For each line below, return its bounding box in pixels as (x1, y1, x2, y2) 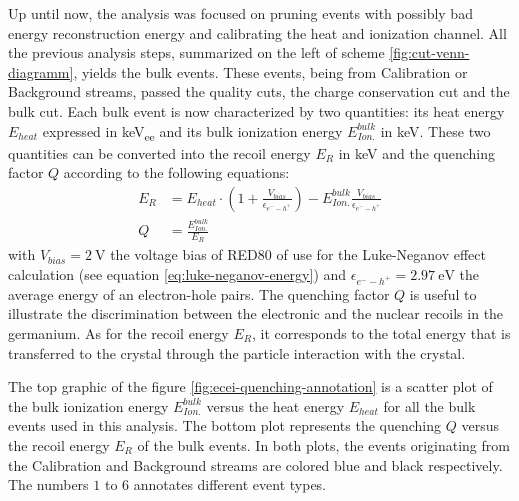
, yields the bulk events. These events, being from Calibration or (73, 61, 468, 82)
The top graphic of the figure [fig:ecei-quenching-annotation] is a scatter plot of (8, 376, 493, 397)
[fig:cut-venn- (389, 42, 470, 63)
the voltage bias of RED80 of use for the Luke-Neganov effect (110, 244, 486, 265)
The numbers (8, 474, 89, 495)
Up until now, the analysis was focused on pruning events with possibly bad (8, 3, 473, 23)
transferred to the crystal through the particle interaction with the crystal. (8, 342, 466, 363)
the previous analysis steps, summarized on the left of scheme (8, 42, 385, 63)
